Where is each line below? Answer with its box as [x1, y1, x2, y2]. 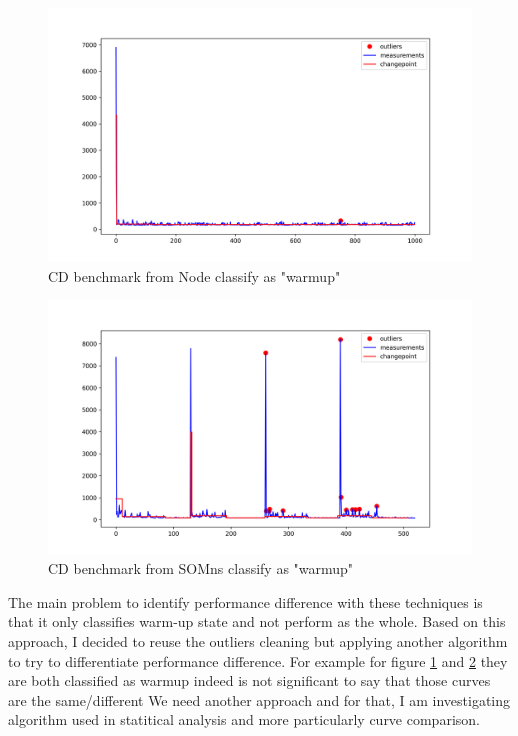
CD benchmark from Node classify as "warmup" [48, 265, 341, 286]
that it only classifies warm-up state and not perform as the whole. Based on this [8, 611, 506, 632]
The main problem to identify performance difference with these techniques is [8, 591, 483, 612]
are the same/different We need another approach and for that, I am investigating [8, 689, 511, 710]
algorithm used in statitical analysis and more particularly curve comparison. [8, 709, 480, 730]
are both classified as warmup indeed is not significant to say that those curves [8, 670, 491, 691]
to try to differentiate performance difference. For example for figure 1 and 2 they [8, 650, 508, 671]
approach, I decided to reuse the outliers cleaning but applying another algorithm [8, 631, 508, 652]
